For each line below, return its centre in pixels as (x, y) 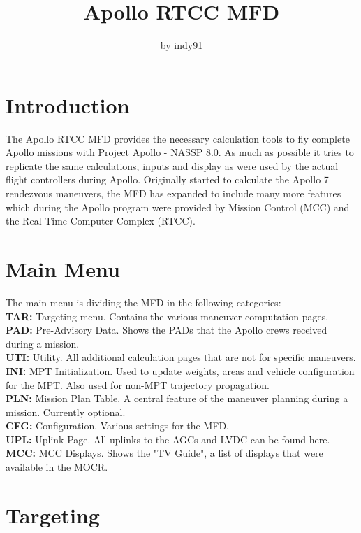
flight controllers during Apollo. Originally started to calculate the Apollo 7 (167, 179)
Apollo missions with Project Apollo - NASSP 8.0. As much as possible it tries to (180, 152)
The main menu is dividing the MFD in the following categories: (143, 302)
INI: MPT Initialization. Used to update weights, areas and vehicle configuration (180, 370)
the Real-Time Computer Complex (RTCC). (101, 221)
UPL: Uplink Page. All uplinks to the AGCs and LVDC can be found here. (168, 439)
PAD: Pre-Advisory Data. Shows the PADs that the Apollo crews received (167, 330)
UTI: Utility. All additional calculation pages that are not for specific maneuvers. (181, 357)
